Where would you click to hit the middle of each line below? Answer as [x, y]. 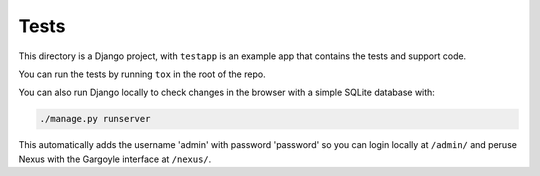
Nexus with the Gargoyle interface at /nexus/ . [115, 159]
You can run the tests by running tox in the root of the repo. [142, 74]
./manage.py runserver [95, 119]
